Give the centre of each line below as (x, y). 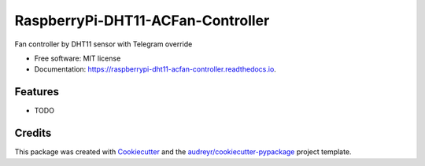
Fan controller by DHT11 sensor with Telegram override (103, 44)
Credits (33, 133)
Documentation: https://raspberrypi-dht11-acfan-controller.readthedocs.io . (155, 69)
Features (37, 92)
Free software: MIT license (78, 58)
